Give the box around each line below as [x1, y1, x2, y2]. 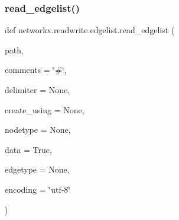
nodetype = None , [5, 123, 71, 136]
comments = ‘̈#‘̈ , [5, 63, 67, 76]
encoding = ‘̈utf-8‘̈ [5, 183, 71, 195]
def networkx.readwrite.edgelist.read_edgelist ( [5, 24, 175, 36]
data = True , [5, 143, 52, 155]
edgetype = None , [5, 163, 70, 176]
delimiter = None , [5, 84, 70, 95]
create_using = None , [5, 103, 84, 116]
